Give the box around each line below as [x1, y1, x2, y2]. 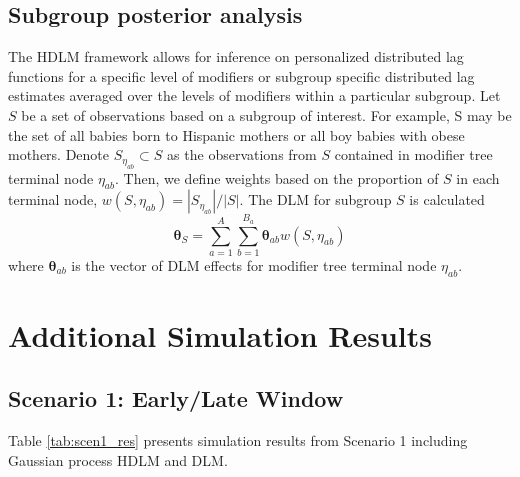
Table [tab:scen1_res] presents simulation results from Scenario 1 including [8, 430, 468, 451]
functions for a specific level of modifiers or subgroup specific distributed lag [8, 65, 475, 86]
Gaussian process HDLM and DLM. [8, 449, 228, 470]
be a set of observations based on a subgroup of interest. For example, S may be [21, 104, 512, 125]
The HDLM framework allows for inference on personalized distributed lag [8, 46, 464, 67]
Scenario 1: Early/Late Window [8, 383, 344, 414]
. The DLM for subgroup [239, 189, 392, 210]
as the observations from [167, 144, 317, 165]
